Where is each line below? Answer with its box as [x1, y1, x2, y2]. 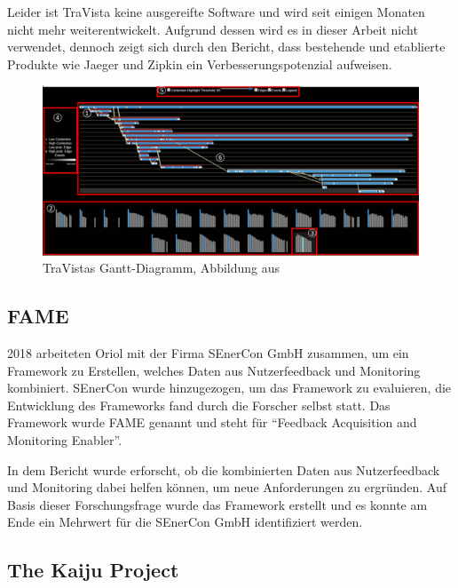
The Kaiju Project [7, 556, 179, 584]
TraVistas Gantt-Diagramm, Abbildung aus [43, 258, 280, 277]
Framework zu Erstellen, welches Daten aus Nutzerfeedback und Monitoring [7, 361, 421, 379]
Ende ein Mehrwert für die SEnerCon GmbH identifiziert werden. [7, 513, 363, 531]
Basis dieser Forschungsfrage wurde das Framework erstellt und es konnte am [7, 495, 428, 513]
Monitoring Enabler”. [7, 431, 122, 449]
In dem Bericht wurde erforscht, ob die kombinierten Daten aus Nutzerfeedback [7, 460, 440, 479]
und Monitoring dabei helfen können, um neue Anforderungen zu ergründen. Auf [7, 478, 446, 497]
